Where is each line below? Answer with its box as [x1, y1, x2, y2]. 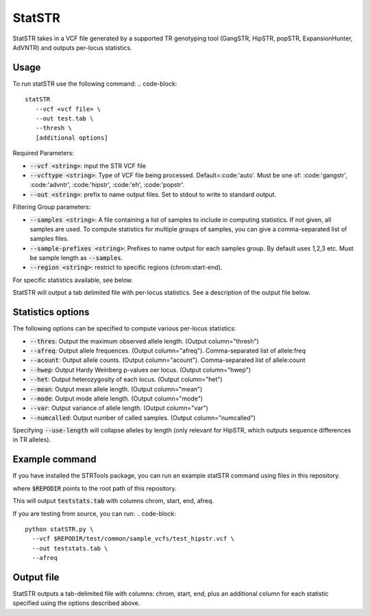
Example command [12, 454, 97, 465]
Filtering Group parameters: [12, 203, 91, 211]
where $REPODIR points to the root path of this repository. [12, 484, 177, 492]
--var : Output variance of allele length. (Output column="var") [29, 404, 208, 412]
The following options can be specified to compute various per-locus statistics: [12, 324, 236, 333]
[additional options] [35, 133, 108, 142]
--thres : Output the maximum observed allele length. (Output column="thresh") [29, 337, 260, 345]
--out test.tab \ [35, 115, 94, 123]
